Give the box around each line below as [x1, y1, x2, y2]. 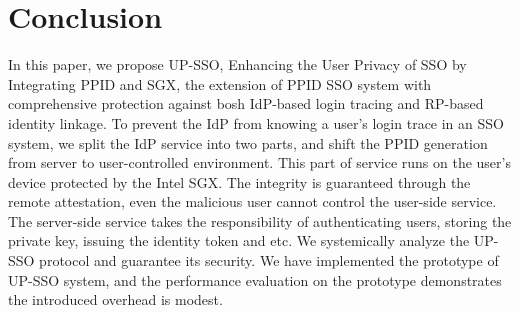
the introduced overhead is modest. [8, 289, 223, 310]
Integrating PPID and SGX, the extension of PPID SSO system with [8, 73, 432, 94]
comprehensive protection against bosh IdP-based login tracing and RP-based [8, 93, 484, 114]
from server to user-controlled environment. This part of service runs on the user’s [8, 152, 511, 173]
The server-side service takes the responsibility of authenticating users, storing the [8, 210, 512, 231]
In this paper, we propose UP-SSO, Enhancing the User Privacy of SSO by [8, 54, 467, 75]
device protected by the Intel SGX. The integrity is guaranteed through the [8, 171, 471, 192]
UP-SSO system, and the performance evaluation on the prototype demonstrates [8, 269, 502, 290]
